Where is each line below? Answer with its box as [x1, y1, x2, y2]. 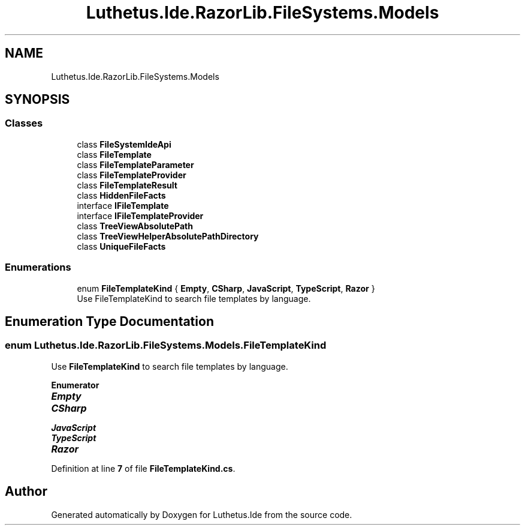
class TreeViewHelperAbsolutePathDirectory [77, 230, 259, 241]
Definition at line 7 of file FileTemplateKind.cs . [51, 463, 236, 474]
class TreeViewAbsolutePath [77, 220, 193, 231]
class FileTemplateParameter [77, 159, 194, 170]
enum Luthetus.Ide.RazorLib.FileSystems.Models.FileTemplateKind [5, 339, 327, 352]
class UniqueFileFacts [77, 241, 166, 251]
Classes [5, 117, 43, 130]
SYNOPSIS [5, 92, 70, 107]
